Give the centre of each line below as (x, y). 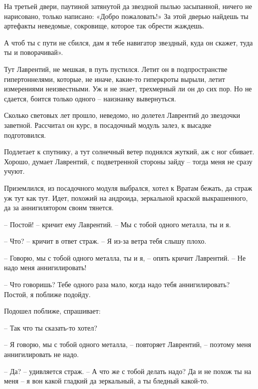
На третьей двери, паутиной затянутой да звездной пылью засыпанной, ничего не (128, 6)
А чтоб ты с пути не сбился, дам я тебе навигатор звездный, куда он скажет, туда (129, 42)
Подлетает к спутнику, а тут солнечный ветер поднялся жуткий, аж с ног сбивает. (129, 152)
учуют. (14, 171)
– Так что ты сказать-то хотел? (51, 327)
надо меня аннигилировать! (45, 267)
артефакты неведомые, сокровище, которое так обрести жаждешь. (104, 26)
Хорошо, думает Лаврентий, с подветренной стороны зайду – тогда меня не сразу (128, 161)
